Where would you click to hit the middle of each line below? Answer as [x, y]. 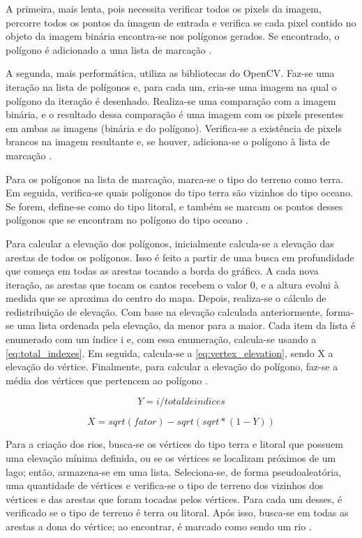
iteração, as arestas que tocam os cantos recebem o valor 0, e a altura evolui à [172, 284]
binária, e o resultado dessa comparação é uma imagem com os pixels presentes [175, 114]
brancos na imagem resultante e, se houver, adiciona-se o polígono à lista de [168, 141]
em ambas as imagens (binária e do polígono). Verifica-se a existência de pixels [174, 128]
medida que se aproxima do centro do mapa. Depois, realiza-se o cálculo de [166, 298]
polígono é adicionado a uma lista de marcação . [109, 49]
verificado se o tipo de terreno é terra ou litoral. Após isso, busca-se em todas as [177, 512]
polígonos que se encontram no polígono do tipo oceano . [127, 220]
